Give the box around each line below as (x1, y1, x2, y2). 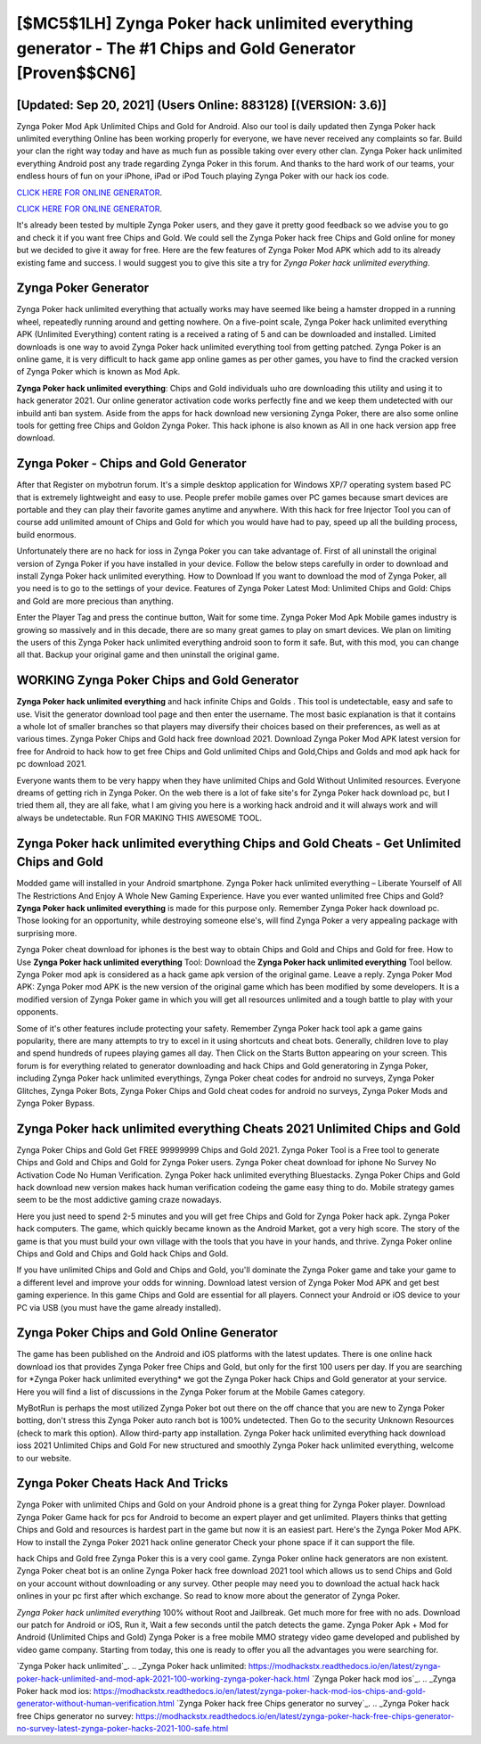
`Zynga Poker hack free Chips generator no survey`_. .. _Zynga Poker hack (176, 1699, 450, 1709)
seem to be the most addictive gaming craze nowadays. (16, 1195, 222, 1205)
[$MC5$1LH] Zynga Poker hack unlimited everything (16, 13, 414, 33)
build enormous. (16, 529, 77, 539)
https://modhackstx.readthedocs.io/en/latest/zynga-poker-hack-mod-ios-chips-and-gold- (94, 1685, 427, 1696)
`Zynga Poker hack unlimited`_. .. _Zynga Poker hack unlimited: (16, 1661, 247, 1672)
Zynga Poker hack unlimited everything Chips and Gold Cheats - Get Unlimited (16, 835, 461, 851)
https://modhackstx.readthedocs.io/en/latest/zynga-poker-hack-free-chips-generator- (135, 1710, 454, 1721)
